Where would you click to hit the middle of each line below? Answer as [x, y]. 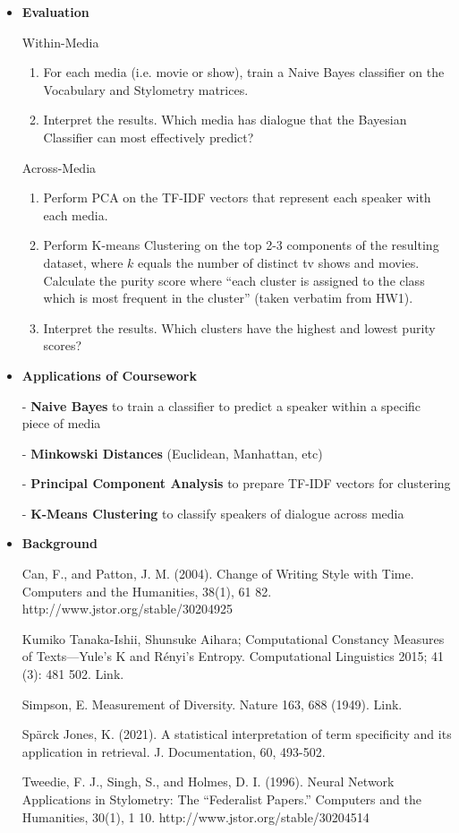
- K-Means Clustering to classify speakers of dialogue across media [213, 513]
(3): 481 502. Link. [73, 674]
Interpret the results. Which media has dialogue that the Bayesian [225, 120]
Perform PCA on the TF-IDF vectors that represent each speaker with [237, 198]
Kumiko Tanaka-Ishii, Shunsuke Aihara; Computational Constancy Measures [233, 638]
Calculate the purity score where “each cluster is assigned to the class [234, 280]
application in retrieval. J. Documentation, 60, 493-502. [174, 751]
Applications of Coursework [109, 375]
